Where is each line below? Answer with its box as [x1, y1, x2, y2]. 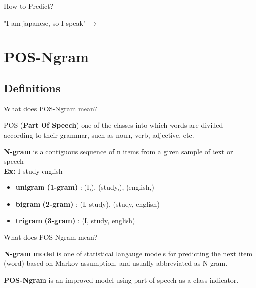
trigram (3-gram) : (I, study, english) [15, 215, 135, 225]
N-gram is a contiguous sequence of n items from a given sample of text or [4, 146, 233, 156]
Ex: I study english [4, 165, 63, 176]
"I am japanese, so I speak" [4, 17, 86, 28]
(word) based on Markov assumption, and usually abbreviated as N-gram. [4, 258, 228, 268]
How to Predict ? [4, 1, 54, 11]
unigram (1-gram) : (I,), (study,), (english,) [15, 182, 154, 192]
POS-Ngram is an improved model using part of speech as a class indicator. [4, 274, 239, 285]
